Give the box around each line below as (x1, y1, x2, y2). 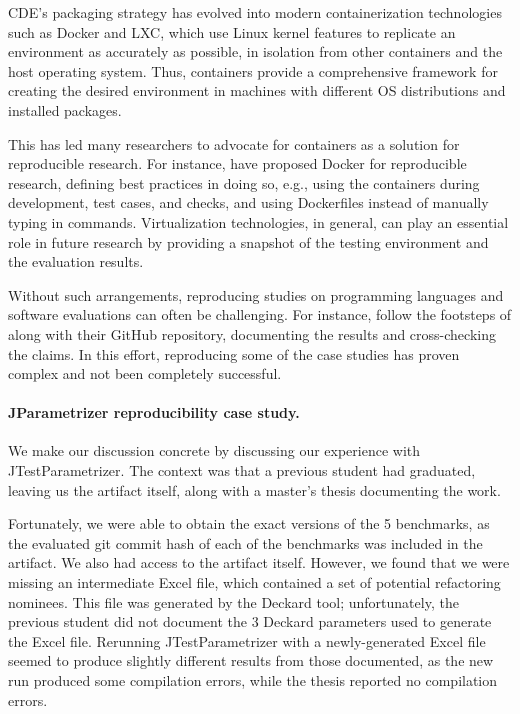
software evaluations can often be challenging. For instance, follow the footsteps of (8, 304, 512, 325)
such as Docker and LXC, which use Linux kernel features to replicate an (8, 21, 456, 42)
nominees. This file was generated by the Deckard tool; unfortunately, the (8, 591, 459, 612)
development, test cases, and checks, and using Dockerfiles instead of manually (8, 192, 489, 213)
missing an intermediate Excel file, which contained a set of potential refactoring (8, 572, 501, 593)
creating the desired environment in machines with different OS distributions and (8, 80, 506, 101)
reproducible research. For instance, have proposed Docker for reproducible (8, 153, 467, 174)
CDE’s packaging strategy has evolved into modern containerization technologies (8, 2, 502, 22)
